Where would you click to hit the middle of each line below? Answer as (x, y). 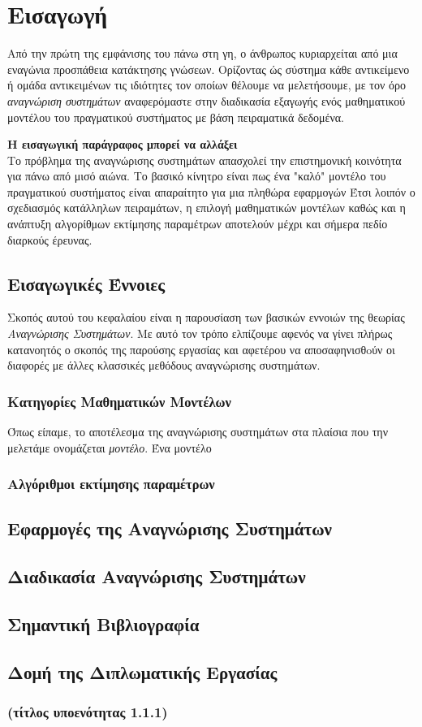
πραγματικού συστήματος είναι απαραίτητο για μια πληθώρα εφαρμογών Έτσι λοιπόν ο (211, 191)
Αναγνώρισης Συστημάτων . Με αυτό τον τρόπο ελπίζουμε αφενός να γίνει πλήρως (200, 333)
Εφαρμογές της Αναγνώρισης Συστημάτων (170, 528)
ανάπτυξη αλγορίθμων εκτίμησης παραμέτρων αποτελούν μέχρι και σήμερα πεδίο (198, 224)
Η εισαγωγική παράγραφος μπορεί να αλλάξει (123, 144)
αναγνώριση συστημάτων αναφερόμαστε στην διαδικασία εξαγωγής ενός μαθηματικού (207, 100)
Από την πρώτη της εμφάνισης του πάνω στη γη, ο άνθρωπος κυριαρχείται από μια (202, 53)
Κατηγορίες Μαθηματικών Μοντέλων (119, 401)
